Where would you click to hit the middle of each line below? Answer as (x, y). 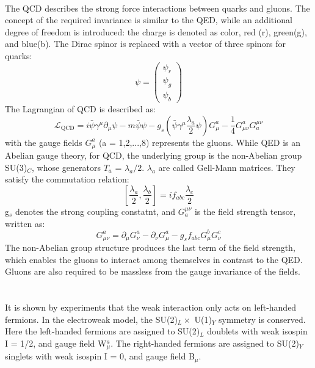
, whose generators (66, 167)
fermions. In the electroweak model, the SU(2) (91, 319)
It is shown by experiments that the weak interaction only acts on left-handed (151, 307)
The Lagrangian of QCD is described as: (80, 109)
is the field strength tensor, (245, 211)
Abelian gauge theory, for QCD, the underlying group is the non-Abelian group (154, 155)
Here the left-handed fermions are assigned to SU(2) (103, 331)
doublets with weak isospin (257, 331)
